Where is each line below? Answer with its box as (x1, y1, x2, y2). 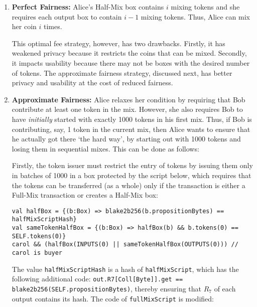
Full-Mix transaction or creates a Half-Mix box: (12, 190, 158, 200)
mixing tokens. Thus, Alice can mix (141, 11, 250, 22)
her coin (12, 21, 37, 32)
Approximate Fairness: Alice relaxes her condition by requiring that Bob (12, 94, 245, 104)
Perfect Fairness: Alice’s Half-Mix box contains (12, 2, 164, 12)
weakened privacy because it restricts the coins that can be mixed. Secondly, (12, 48, 247, 58)
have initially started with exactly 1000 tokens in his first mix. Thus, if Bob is (12, 113, 252, 124)
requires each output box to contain (12, 11, 122, 22)
